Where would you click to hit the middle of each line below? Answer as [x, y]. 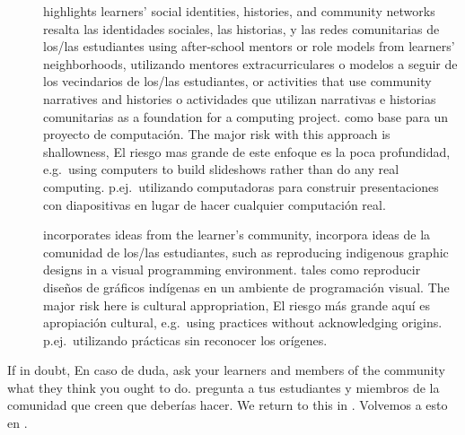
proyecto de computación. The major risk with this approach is [217, 134]
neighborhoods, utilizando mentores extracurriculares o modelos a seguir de [250, 63]
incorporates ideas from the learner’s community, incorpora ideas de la [237, 235]
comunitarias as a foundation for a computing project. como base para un [246, 116]
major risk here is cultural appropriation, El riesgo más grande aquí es [237, 304]
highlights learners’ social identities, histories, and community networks [239, 11]
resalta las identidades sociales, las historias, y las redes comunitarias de [241, 28]
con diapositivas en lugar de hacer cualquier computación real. [215, 204]
